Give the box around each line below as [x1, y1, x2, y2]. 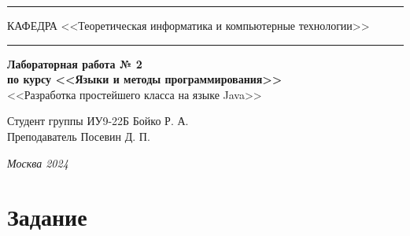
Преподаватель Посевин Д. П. [7, 127, 150, 144]
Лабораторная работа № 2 [7, 55, 142, 72]
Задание [7, 201, 87, 233]
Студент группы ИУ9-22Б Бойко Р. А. [7, 112, 189, 129]
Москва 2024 [7, 154, 68, 171]
